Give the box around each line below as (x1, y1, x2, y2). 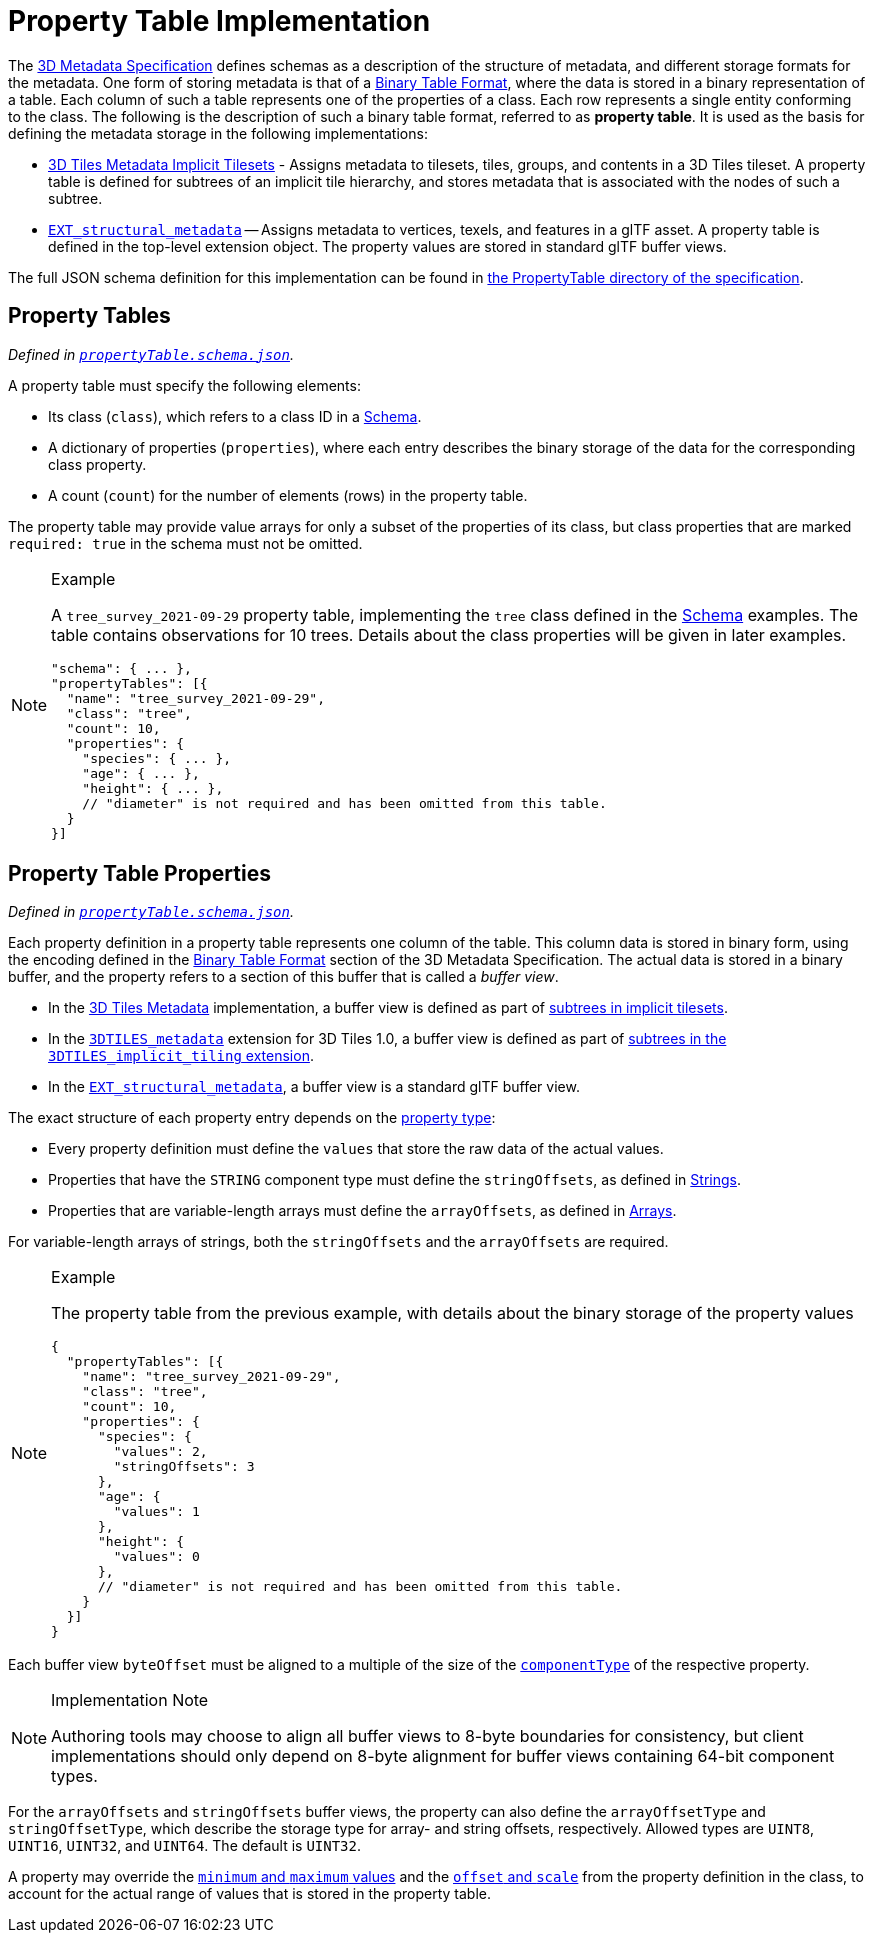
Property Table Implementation (8, 4, 431, 38)
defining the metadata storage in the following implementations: (8, 124, 428, 142)
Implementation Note (51, 1690, 209, 1711)
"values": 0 (113, 1549, 200, 1565)
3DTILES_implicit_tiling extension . (48, 1047, 314, 1065)
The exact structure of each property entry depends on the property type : (8, 1109, 496, 1127)
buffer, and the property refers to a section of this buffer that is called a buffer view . (8, 968, 559, 986)
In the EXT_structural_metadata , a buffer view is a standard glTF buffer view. (48, 1078, 580, 1096)
